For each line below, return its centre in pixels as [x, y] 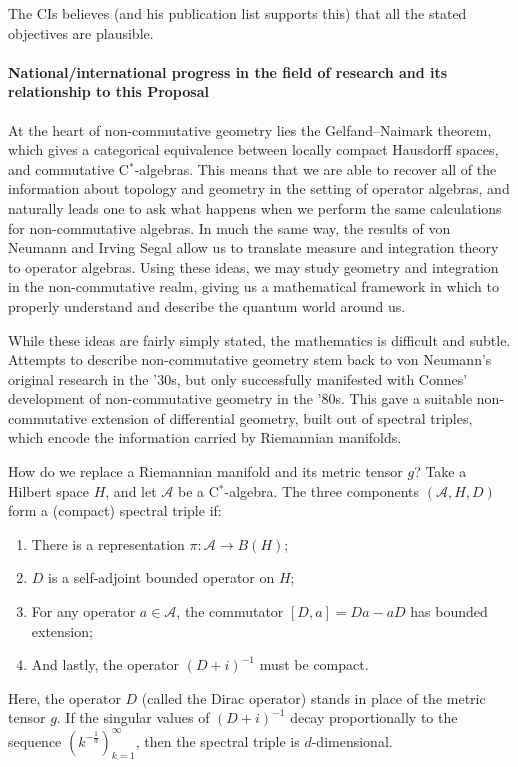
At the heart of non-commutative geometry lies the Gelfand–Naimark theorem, [250, 129]
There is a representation [108, 543]
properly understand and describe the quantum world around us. [207, 305]
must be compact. [314, 664]
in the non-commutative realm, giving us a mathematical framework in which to [253, 286]
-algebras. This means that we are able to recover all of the [315, 168]
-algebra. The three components [322, 490]
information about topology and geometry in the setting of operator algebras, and [259, 188]
